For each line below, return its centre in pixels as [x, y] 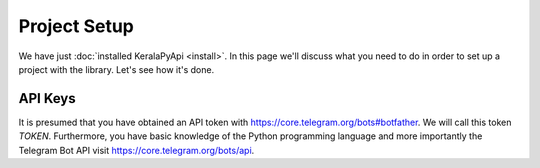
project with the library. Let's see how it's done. [116, 69]
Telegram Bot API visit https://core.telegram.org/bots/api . [136, 150]
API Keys [47, 98]
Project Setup [76, 26]
